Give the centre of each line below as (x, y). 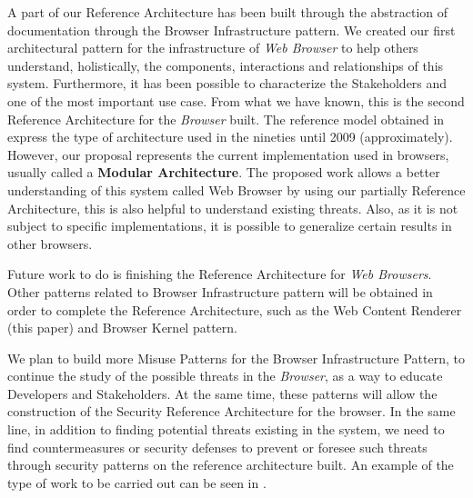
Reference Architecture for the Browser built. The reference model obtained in (226, 119)
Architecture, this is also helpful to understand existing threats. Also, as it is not (233, 208)
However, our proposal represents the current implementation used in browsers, (228, 154)
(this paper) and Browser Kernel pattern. (122, 328)
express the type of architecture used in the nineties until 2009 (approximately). (230, 137)
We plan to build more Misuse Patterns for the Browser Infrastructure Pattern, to (236, 358)
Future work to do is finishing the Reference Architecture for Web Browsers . (220, 274)
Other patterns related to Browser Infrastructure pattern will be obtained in (220, 291)
